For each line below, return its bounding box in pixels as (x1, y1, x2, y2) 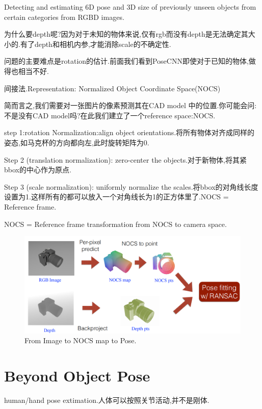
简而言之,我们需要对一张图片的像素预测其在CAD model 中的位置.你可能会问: (4, 100, 257, 111)
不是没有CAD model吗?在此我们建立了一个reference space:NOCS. (4, 110, 216, 120)
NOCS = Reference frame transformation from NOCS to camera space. (4, 218, 227, 229)
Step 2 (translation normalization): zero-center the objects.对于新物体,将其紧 (4, 154, 247, 165)
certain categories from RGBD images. (4, 11, 124, 22)
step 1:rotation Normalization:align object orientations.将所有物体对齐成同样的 (4, 127, 255, 138)
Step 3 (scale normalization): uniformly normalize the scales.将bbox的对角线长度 (4, 181, 258, 192)
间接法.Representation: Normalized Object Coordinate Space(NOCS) (4, 83, 221, 93)
